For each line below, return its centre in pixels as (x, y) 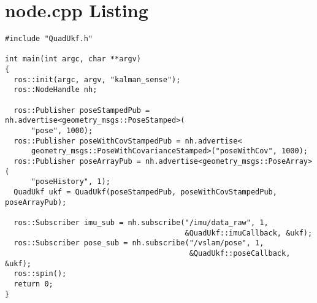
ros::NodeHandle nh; (55, 90)
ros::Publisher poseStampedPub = (82, 110)
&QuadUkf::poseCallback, (240, 253)
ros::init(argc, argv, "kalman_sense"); (97, 79)
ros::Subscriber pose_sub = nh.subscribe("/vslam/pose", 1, (139, 243)
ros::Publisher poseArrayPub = (77, 161)
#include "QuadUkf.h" (49, 39)
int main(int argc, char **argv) (73, 59)
